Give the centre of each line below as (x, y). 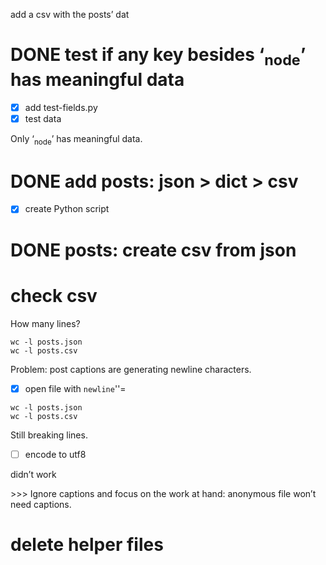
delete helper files (87, 544)
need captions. (41, 504)
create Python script (67, 209)
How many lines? (45, 323)
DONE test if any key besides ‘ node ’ (158, 56)
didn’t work (33, 474)
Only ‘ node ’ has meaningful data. (76, 139)
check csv (54, 295)
